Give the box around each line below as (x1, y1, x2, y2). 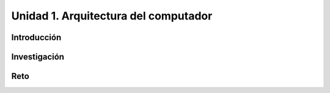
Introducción (11, 32, 62, 43)
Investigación (11, 52, 64, 62)
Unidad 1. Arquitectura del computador (11, 9, 213, 22)
